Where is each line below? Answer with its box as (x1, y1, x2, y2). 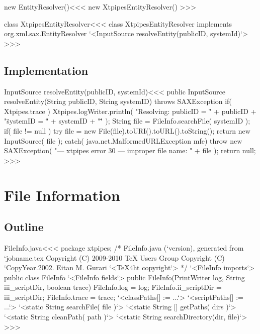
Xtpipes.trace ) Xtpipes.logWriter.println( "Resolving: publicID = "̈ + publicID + (4, 105, 256, 116)
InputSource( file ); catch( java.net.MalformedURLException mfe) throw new (4, 135, 242, 146)
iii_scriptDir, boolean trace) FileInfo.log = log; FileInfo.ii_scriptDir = (4, 282, 222, 292)
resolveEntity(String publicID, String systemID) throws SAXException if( (4, 96, 232, 106)
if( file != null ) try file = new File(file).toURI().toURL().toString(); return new (4, 125, 250, 136)
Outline (4, 219, 44, 235)
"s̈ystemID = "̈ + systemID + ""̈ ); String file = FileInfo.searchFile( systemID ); (4, 116, 250, 126)
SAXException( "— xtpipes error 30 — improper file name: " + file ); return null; (4, 145, 256, 156)
